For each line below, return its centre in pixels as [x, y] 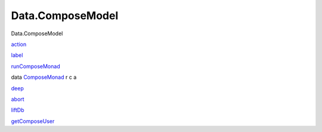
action [19, 44]
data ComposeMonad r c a [44, 77]
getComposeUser [33, 121]
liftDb [18, 110]
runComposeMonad [35, 66]
